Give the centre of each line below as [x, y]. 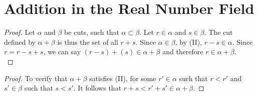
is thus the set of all [88, 42]
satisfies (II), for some [123, 78]
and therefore [183, 51]
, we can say [62, 51]
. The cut [218, 32]
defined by [20, 42]
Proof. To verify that [36, 78]
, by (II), [189, 42]
